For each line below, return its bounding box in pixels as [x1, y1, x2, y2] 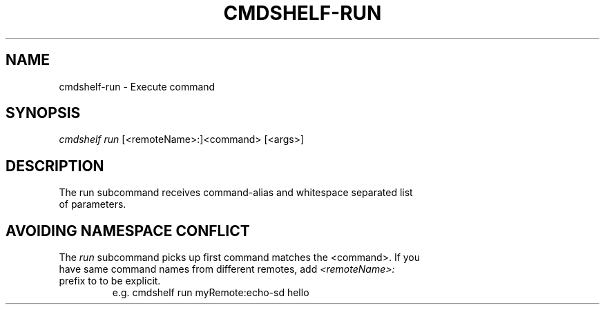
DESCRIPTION [6, 157, 104, 175]
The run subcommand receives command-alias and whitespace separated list [59, 186, 413, 199]
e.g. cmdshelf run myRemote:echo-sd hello [112, 287, 309, 299]
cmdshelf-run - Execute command [59, 80, 215, 93]
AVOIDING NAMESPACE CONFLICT [6, 222, 250, 240]
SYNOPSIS [6, 104, 81, 122]
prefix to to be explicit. [59, 275, 161, 287]
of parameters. [59, 198, 126, 211]
